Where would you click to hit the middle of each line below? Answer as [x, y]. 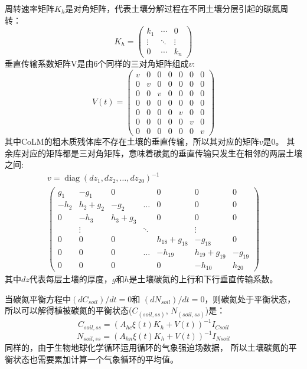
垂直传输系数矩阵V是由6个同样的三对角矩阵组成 [97, 63]
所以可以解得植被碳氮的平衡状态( [68, 310]
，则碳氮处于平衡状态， [250, 298]
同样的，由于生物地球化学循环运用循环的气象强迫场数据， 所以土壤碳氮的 [147, 347]
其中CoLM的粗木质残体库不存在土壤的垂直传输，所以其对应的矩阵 [132, 141]
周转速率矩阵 [30, 8]
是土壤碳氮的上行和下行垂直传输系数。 [203, 279]
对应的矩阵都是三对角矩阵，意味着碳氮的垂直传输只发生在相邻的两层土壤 [161, 153]
